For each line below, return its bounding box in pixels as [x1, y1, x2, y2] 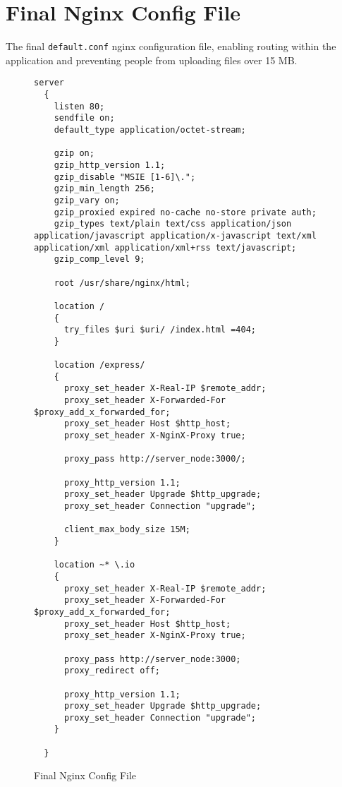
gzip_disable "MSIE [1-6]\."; [54, 172, 196, 182]
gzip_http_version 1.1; [54, 160, 166, 170]
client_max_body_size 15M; [63, 524, 190, 535]
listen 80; [54, 101, 105, 112]
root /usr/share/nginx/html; [54, 277, 190, 288]
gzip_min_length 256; [54, 184, 155, 194]
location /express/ [54, 360, 145, 371]
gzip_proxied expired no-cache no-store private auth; [54, 207, 317, 217]
